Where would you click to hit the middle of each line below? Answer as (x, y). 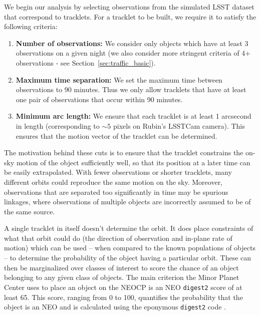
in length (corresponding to (58, 125)
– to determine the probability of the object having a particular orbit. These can (128, 258)
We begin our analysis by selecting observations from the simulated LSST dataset (129, 7)
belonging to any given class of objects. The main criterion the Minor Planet (122, 277)
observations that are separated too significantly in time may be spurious (116, 192)
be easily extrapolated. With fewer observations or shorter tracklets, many (118, 172)
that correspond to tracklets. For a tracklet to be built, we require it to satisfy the (130, 16)
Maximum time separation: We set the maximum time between (119, 79)
